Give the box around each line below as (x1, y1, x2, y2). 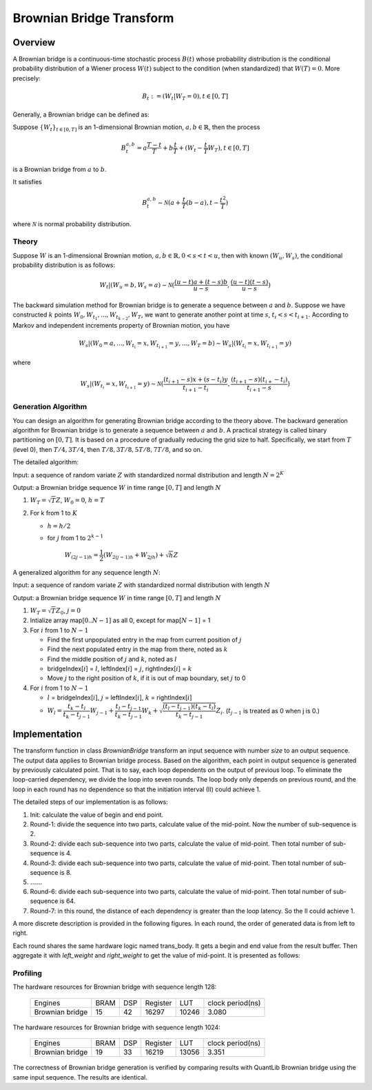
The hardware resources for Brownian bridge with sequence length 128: (12, 983, 217, 991)
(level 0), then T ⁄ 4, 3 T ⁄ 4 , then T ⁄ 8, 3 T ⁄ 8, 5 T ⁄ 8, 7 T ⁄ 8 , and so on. (12, 445, 203, 453)
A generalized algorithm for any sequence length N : (12, 568, 161, 576)
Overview (12, 37, 56, 48)
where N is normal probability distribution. (12, 219, 132, 228)
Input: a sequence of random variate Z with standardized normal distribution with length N (12, 581, 270, 589)
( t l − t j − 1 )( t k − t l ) (162, 702, 216, 712)
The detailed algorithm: (12, 458, 79, 466)
